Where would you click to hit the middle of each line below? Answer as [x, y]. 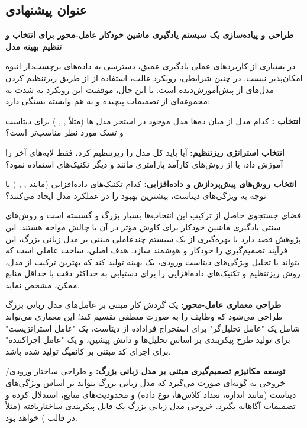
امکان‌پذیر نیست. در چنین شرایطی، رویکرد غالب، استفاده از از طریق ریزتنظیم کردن [154, 77]
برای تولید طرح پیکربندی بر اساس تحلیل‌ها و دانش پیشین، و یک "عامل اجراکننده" [148, 339]
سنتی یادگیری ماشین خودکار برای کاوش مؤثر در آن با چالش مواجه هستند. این [143, 226]
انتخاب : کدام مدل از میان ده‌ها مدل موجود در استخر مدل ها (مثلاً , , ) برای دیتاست [153, 120]
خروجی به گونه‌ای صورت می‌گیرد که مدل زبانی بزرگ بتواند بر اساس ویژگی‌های [146, 383]
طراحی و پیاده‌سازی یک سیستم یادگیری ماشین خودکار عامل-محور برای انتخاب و [150, 35]
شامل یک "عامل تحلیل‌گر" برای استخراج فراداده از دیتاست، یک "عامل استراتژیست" [153, 328]
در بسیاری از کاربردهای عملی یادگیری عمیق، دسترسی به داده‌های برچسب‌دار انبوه [151, 66]
